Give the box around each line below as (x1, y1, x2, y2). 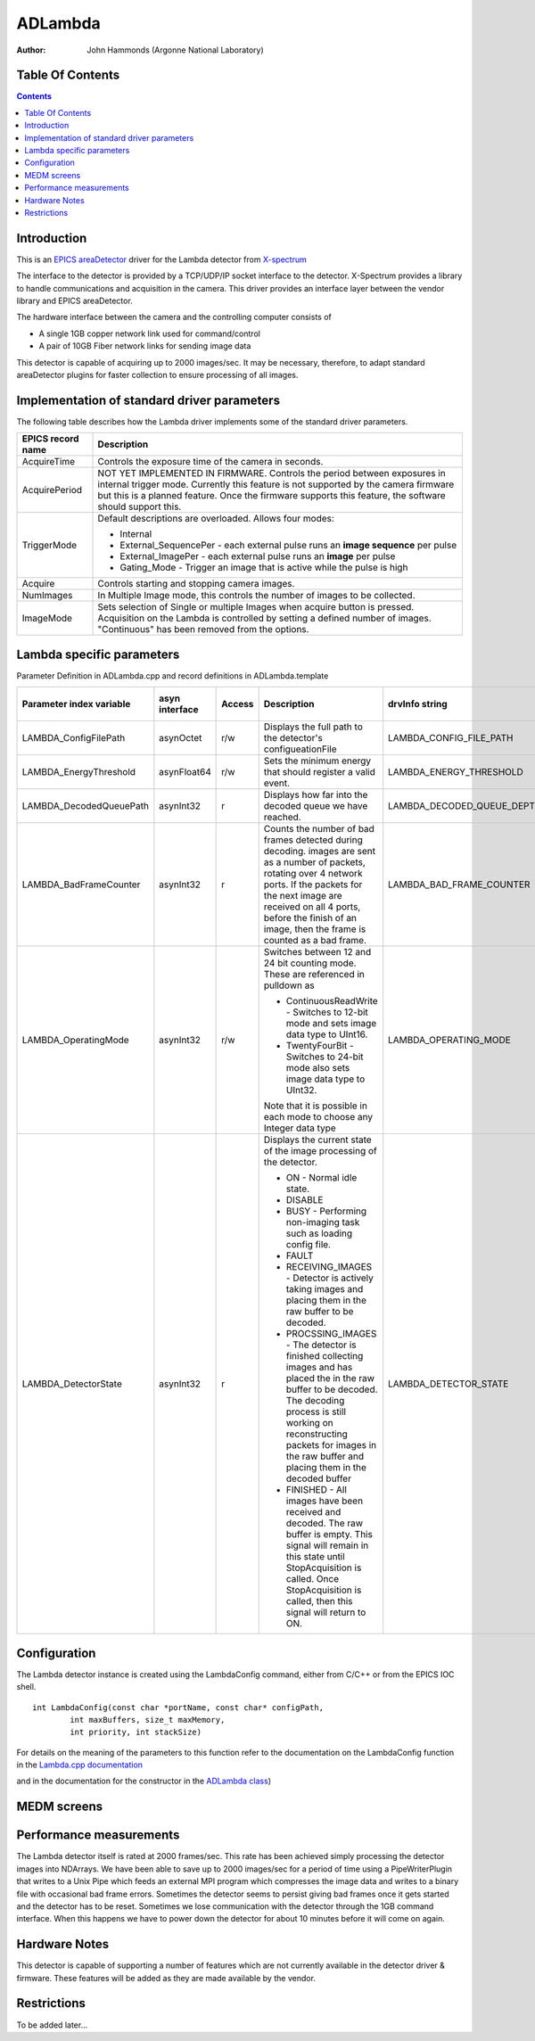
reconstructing (285, 1428, 348, 1440)
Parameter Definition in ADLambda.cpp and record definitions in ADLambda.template (16, 670, 329, 681)
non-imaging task (285, 1216, 360, 1229)
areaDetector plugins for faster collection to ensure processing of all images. (16, 370, 299, 380)
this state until (285, 1551, 345, 1563)
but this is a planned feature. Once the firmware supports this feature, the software (97, 490, 446, 502)
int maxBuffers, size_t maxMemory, (70, 1715, 226, 1724)
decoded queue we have (263, 800, 368, 812)
